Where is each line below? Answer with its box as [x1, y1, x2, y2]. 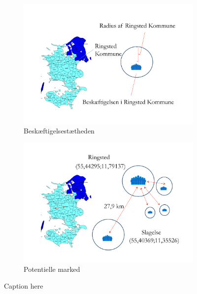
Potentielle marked [24, 264, 80, 274]
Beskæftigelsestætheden [24, 125, 95, 135]
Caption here [4, 280, 43, 291]
